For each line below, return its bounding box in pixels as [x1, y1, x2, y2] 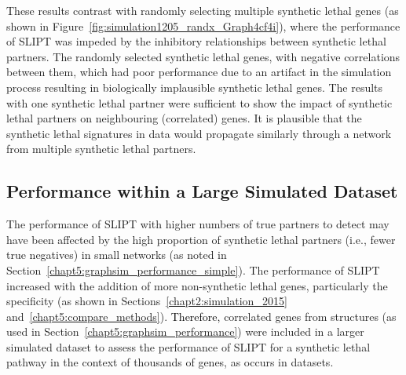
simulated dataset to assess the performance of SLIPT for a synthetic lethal [6, 338, 371, 355]
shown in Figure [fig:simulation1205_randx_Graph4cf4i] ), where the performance [6, 17, 401, 34]
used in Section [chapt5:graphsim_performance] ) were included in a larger [6, 323, 364, 340]
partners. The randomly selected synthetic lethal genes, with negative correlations [6, 48, 401, 64]
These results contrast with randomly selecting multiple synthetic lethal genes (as [6, 2, 399, 18]
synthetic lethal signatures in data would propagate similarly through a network [6, 125, 392, 141]
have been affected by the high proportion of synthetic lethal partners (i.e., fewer [6, 231, 396, 247]
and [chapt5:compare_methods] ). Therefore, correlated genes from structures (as [6, 308, 397, 324]
